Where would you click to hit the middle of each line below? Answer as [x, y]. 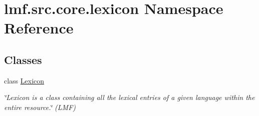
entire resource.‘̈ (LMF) [40, 107]
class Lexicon [24, 80]
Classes [23, 59]
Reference [39, 28]
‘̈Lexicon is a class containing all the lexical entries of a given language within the [129, 97]
